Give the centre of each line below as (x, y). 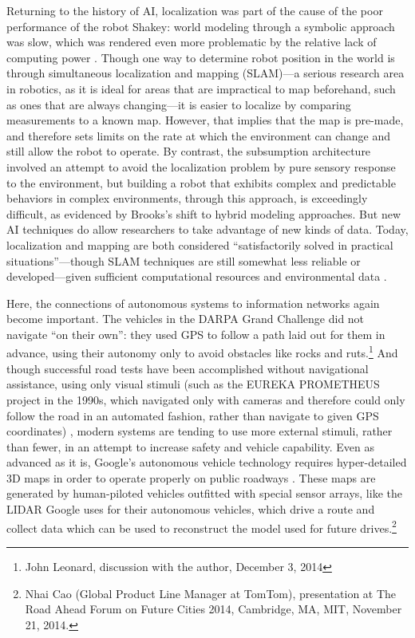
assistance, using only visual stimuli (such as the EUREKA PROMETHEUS (193, 384)
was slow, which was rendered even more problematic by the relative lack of (192, 42)
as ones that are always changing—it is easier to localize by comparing (179, 104)
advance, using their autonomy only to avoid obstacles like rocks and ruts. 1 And (202, 352)
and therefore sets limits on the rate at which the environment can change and (199, 135)
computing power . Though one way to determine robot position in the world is (201, 57)
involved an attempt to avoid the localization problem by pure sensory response (201, 166)
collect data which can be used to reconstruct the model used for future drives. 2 (202, 526)
